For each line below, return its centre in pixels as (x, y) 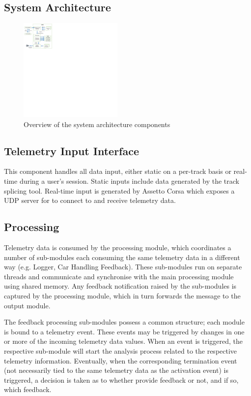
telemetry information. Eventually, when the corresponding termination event (121, 360)
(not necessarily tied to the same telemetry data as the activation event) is (116, 370)
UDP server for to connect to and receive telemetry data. (90, 200)
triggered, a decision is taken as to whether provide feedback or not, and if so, (121, 379)
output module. (27, 305)
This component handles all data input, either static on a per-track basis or (118, 171)
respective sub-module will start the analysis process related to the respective (121, 350)
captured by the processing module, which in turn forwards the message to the (122, 295)
